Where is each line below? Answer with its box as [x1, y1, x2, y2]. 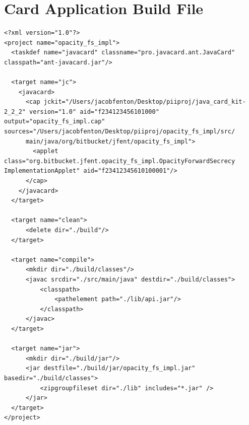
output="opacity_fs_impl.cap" [4, 118, 105, 125]
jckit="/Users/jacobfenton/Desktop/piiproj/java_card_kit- [43, 98, 246, 106]
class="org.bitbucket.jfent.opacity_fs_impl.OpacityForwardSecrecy [4, 157, 235, 165]
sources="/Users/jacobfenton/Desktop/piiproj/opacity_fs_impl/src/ [4, 128, 235, 135]
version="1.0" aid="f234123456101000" [29, 108, 159, 115]
